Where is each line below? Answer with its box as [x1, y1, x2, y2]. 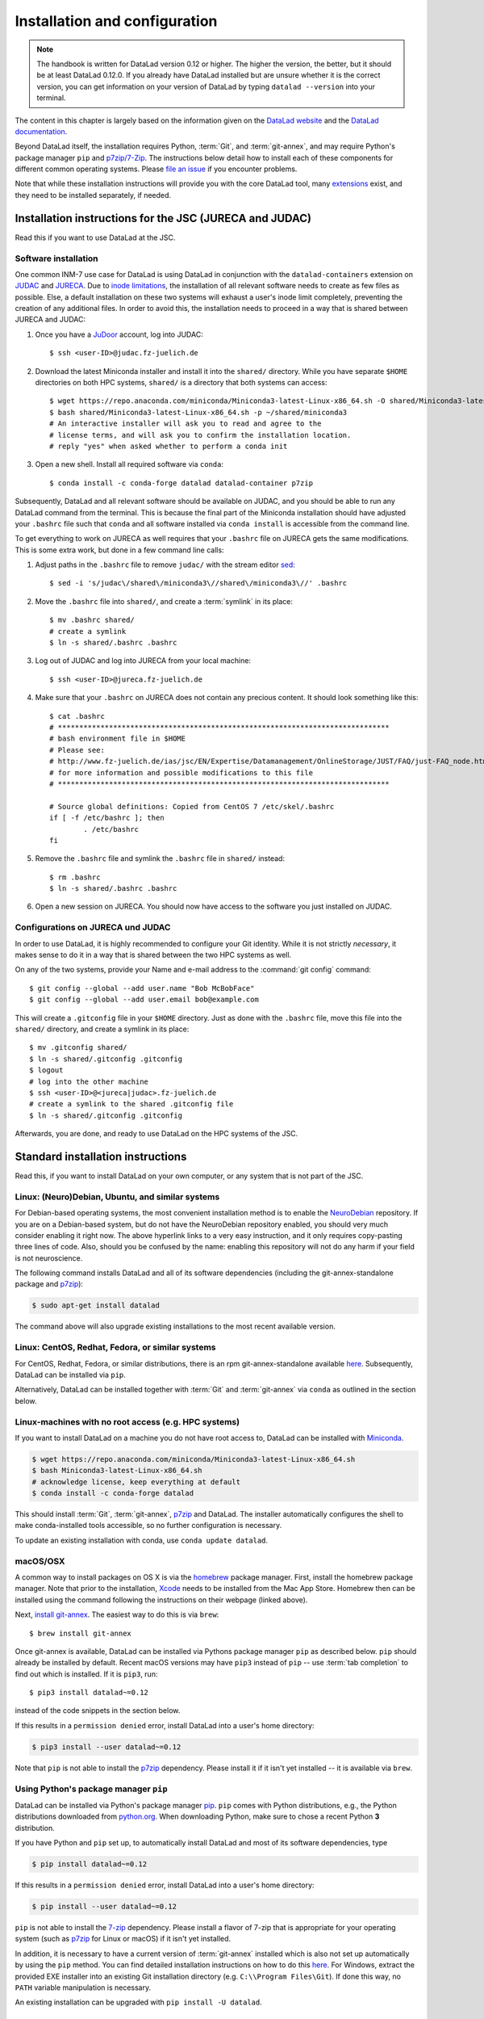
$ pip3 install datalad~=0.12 [29, 1688, 149, 1698]
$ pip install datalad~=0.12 [31, 1860, 148, 1869]
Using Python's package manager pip [15, 1783, 169, 1794]
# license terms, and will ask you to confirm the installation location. [49, 430, 352, 439]
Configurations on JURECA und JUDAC [15, 921, 171, 933]
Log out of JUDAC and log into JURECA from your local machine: [35, 656, 252, 665]
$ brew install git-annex [29, 1628, 132, 1638]
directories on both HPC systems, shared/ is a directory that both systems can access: [35, 378, 328, 388]
